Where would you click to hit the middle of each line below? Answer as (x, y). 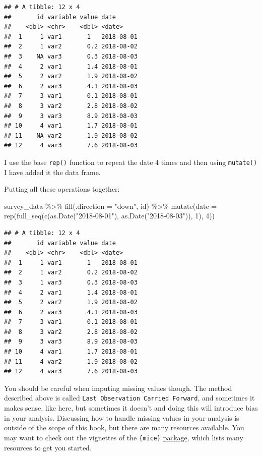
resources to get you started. (48, 447)
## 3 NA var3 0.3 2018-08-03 (71, 56)
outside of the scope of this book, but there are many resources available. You (124, 427)
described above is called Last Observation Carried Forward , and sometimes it (129, 398)
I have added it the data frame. (52, 172)
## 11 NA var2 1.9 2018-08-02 (71, 135)
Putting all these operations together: (62, 189)
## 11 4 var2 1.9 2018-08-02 (71, 361)
